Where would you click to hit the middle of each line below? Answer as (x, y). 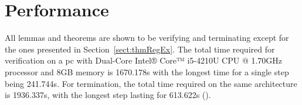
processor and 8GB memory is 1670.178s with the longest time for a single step (147, 71)
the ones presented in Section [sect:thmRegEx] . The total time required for (140, 49)
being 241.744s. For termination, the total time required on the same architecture (151, 83)
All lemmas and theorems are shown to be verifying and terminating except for (147, 38)
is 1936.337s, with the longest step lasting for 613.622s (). (108, 95)
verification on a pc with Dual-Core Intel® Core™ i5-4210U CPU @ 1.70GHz (144, 60)
